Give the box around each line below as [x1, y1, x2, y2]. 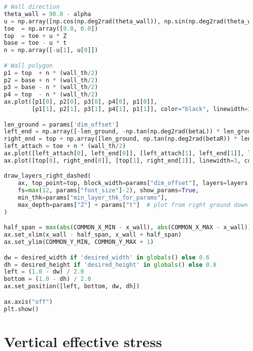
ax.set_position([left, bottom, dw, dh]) [4, 283, 140, 290]
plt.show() [4, 305, 39, 313]
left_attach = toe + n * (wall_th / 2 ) [4, 143, 126, 150]
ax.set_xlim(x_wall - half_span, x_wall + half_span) [4, 231, 182, 239]
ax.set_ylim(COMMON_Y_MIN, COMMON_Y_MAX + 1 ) [4, 239, 154, 246]
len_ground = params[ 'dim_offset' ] [4, 121, 119, 128]
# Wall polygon [4, 62, 53, 69]
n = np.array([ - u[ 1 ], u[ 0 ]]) [4, 47, 98, 54]
